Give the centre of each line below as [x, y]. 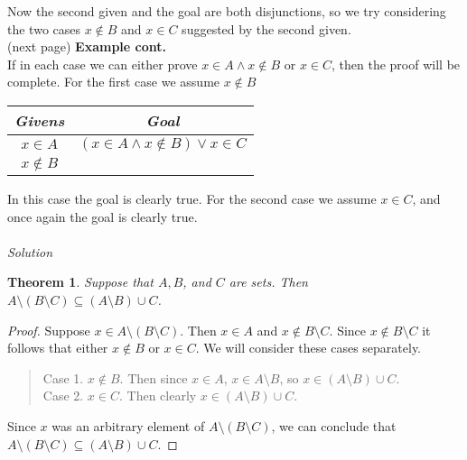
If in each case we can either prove [103, 64]
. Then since [154, 377]
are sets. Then [268, 282]
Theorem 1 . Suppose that [80, 282]
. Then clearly [158, 396]
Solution [30, 251]
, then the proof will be [396, 64]
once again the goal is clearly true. [103, 216]
